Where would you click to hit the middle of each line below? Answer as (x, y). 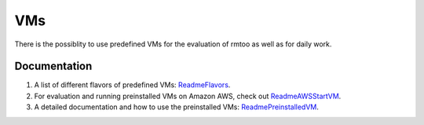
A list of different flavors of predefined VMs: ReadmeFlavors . (132, 85)
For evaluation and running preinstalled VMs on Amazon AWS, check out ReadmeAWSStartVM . (188, 96)
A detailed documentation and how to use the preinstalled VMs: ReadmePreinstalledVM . (177, 107)
